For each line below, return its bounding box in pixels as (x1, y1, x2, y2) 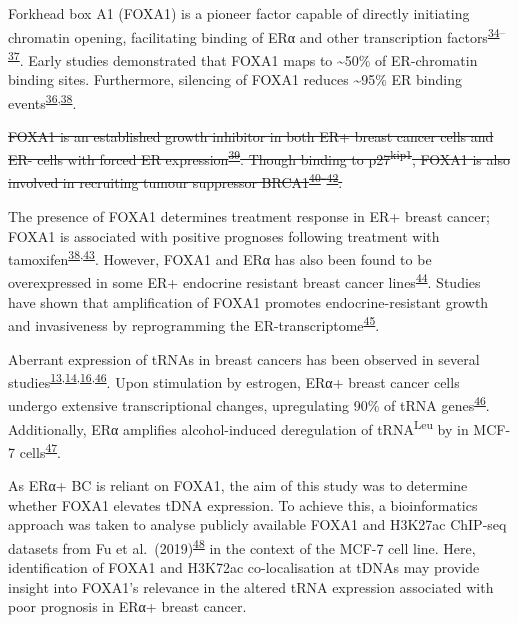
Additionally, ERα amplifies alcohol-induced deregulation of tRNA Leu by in (8, 415, 469, 439)
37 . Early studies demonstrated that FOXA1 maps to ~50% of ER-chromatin (8, 46, 478, 70)
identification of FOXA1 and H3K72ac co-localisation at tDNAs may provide (8, 557, 480, 578)
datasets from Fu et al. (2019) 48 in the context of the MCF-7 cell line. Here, (8, 534, 476, 558)
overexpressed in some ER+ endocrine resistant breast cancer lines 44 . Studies (8, 269, 481, 293)
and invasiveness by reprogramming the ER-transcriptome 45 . (8, 312, 380, 335)
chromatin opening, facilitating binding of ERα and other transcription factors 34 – (8, 23, 506, 47)
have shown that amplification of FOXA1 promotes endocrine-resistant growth (8, 291, 489, 312)
